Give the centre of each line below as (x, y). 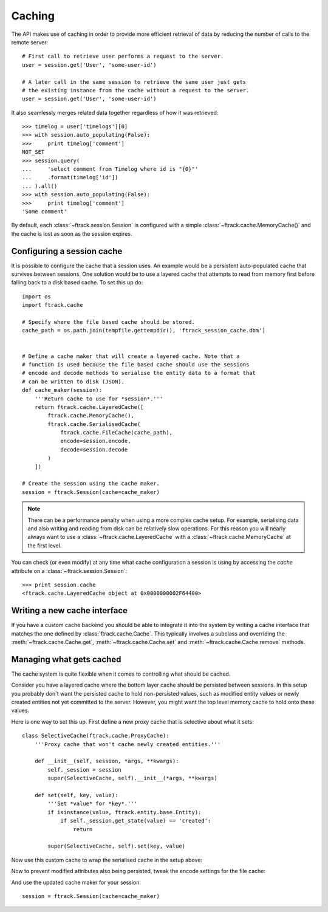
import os (36, 297)
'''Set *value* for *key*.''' (93, 804)
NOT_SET (33, 152)
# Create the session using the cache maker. (91, 484)
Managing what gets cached (66, 659)
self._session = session (84, 770)
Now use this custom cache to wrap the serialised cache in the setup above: (107, 860)
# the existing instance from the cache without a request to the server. (136, 90)
